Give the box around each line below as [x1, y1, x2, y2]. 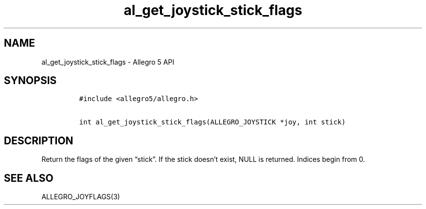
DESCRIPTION [4, 134, 73, 147]
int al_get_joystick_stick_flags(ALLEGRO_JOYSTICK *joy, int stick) [79, 118, 346, 126]
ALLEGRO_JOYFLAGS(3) [41, 192, 120, 201]
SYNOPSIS [4, 74, 57, 87]
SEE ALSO [4, 172, 53, 184]
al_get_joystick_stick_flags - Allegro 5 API [41, 57, 175, 66]
